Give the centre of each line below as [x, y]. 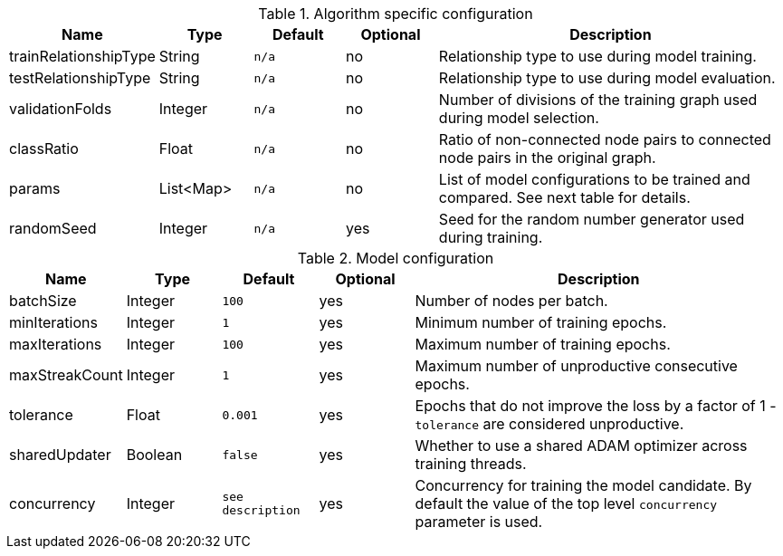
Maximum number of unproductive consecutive [576, 366]
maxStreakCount [66, 375]
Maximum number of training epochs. [543, 344]
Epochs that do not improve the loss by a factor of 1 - [596, 406]
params [35, 188]
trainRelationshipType [82, 56]
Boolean [154, 455]
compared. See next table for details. [564, 197]
